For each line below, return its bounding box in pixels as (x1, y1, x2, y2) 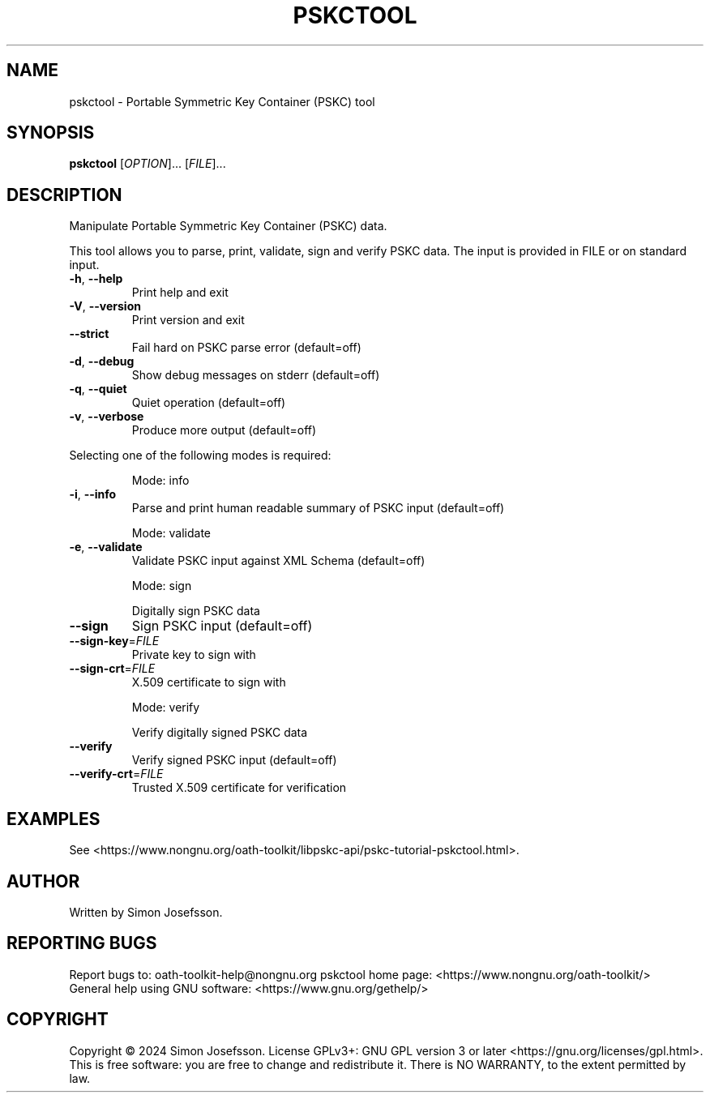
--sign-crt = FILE (69, 661, 156, 676)
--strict (69, 327, 109, 341)
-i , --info (69, 487, 117, 502)
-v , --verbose (69, 409, 144, 424)
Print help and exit (131, 285, 229, 300)
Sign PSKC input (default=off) (131, 618, 313, 635)
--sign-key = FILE (69, 634, 160, 648)
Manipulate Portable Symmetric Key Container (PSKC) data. (69, 219, 387, 233)
